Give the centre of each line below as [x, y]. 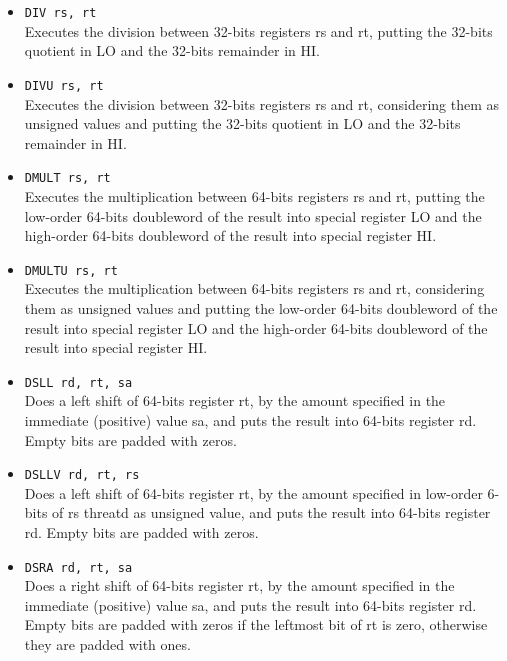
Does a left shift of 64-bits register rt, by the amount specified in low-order [253, 492]
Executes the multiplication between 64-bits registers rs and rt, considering [254, 288]
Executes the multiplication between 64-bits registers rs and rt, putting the [254, 195]
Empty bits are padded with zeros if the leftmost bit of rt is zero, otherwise [256, 624]
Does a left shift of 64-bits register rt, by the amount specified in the [235, 400]
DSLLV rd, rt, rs [82, 475]
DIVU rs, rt [64, 85]
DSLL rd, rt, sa [78, 382]
